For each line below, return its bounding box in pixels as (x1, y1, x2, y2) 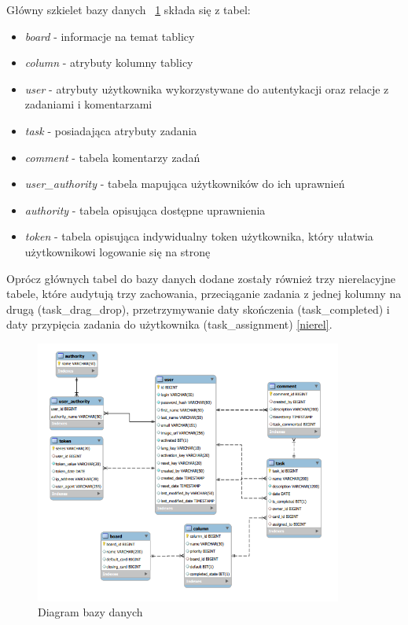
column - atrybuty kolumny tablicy (24, 54, 193, 71)
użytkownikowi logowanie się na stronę (24, 243, 211, 259)
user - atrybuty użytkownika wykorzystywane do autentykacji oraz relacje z (24, 80, 389, 97)
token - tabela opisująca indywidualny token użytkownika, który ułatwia (24, 228, 373, 244)
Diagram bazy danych (38, 604, 143, 620)
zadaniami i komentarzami (24, 96, 153, 112)
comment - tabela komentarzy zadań (24, 149, 200, 165)
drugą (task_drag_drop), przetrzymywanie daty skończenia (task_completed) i (6, 300, 390, 317)
